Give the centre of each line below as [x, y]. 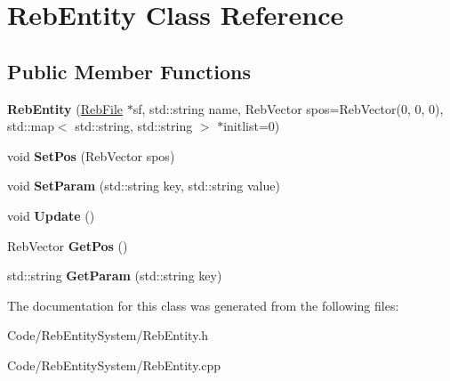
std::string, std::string [134, 126]
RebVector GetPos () [68, 245]
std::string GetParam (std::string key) [115, 276]
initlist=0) [252, 126]
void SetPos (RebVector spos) [91, 155]
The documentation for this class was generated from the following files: [203, 305]
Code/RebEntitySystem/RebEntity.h [108, 335]
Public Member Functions [129, 71]
